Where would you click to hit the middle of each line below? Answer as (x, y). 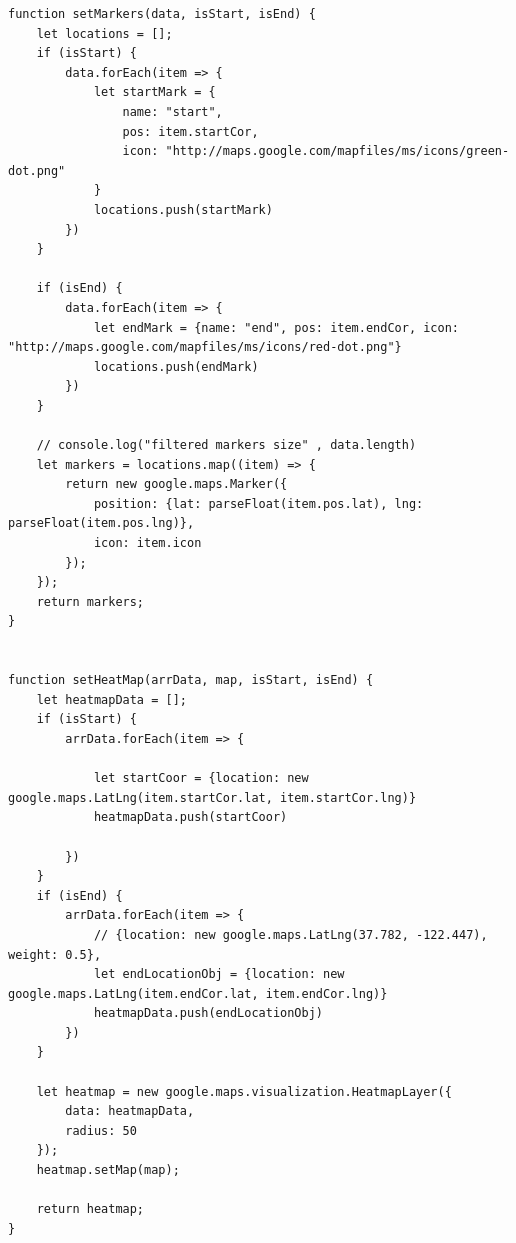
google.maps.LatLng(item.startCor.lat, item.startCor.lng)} (212, 797)
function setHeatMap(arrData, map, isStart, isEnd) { (191, 680)
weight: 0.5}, (55, 954)
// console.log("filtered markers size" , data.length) (226, 445)
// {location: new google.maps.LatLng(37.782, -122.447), (290, 934)
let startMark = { (154, 92)
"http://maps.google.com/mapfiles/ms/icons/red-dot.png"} (205, 347)
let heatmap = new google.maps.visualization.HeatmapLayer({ (244, 1091)
